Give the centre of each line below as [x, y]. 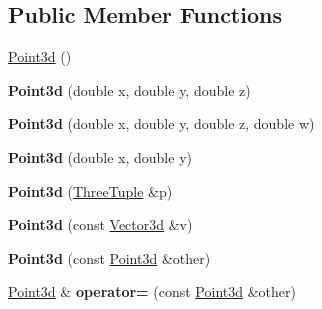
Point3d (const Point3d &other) [109, 257]
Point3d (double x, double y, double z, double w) [161, 123]
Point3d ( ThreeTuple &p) [90, 190]
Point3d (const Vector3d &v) [100, 224]
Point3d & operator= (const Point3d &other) [152, 291]
